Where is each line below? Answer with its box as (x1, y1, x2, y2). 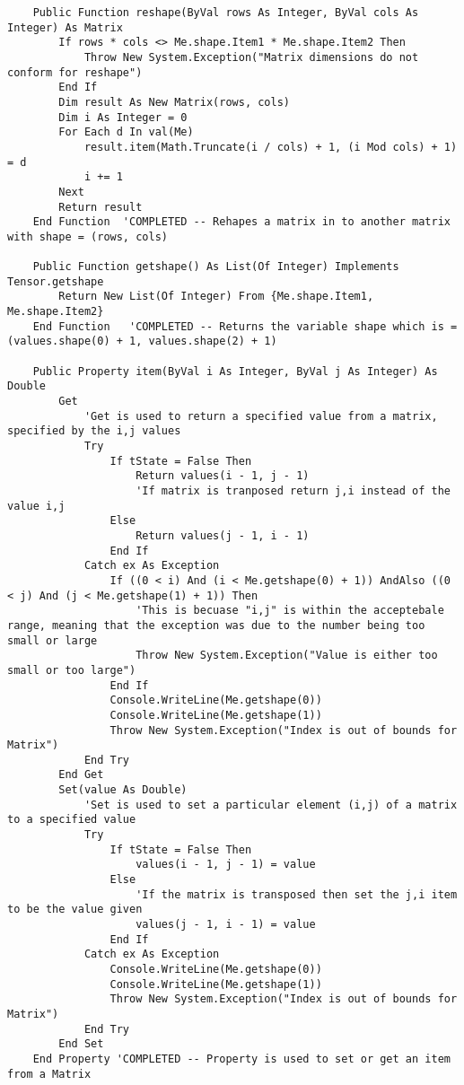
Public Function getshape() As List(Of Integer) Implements (32, 260, 399, 274)
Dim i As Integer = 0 (58, 110, 188, 124)
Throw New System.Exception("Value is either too (136, 649, 438, 662)
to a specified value (7, 813, 136, 827)
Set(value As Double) (58, 783, 188, 797)
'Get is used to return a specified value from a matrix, (83, 409, 438, 423)
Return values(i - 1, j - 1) (136, 469, 310, 483)
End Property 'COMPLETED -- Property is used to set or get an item (32, 1052, 451, 1065)
